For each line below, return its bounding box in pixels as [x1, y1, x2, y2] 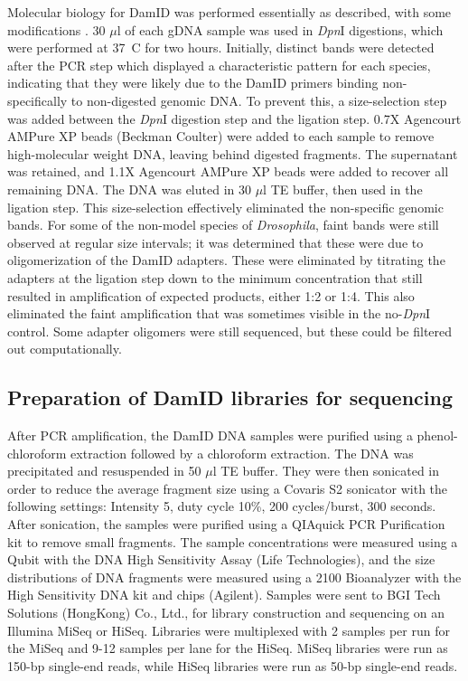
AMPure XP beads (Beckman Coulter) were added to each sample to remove [7, 127, 435, 146]
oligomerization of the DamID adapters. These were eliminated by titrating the [7, 251, 445, 270]
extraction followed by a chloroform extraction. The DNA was [70, 443, 414, 462]
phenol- [417, 426, 458, 445]
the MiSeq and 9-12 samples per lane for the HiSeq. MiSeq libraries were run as [7, 638, 448, 657]
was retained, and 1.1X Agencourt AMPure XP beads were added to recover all [7, 162, 449, 181]
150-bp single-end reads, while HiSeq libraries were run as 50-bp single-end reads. [7, 656, 458, 675]
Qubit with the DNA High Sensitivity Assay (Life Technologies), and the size [7, 550, 435, 569]
